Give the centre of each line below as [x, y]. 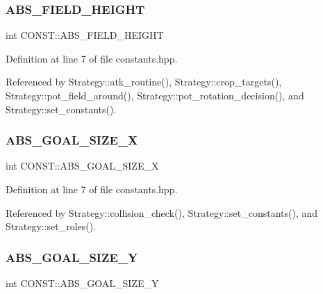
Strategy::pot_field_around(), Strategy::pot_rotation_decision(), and [155, 95]
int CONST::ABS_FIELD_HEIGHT [85, 35]
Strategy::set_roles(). [51, 226]
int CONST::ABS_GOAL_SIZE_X [82, 166]
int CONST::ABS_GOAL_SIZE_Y [82, 283]
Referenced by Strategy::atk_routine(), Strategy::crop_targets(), [144, 82]
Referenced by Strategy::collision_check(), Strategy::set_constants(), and [162, 212]
